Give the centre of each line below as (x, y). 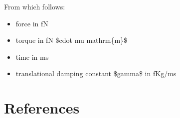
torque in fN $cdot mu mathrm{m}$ (72, 40)
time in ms (32, 57)
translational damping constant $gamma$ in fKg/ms (96, 73)
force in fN (32, 23)
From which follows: (35, 6)
